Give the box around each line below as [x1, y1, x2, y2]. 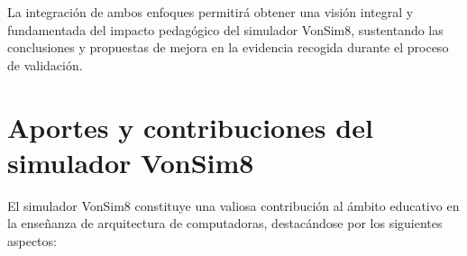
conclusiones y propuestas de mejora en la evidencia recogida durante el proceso [7, 38, 449, 57]
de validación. [7, 55, 83, 74]
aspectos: [7, 231, 57, 250]
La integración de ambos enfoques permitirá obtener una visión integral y [7, 3, 414, 21]
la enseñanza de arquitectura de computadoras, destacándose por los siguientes [7, 214, 443, 233]
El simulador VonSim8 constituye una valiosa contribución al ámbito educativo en [7, 196, 460, 215]
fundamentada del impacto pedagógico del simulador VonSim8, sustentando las [7, 20, 444, 39]
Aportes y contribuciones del [7, 108, 373, 145]
